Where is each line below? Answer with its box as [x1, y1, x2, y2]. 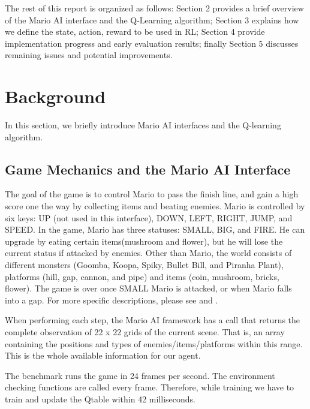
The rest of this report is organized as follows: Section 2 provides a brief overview [5, 2, 304, 14]
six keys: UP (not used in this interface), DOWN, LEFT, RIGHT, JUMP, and [5, 211, 293, 224]
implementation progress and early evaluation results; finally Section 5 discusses [5, 37, 299, 49]
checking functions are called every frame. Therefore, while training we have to [5, 381, 294, 393]
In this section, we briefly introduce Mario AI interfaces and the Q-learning [5, 119, 281, 131]
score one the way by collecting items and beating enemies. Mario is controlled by [5, 200, 305, 212]
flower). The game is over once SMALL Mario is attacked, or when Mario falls [5, 282, 292, 294]
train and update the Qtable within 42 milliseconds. [5, 392, 195, 405]
